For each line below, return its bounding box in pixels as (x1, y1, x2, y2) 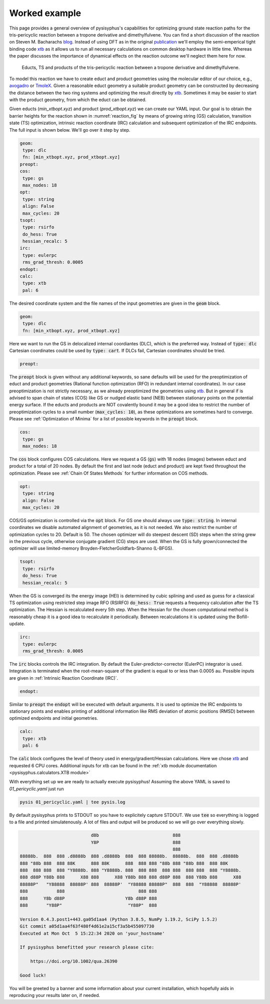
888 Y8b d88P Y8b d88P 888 (19, 895, 157, 901)
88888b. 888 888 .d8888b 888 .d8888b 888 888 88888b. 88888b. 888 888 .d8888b (19, 853, 239, 859)
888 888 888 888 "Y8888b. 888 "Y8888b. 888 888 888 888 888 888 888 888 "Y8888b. (19, 867, 241, 873)
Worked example (9, 8, 81, 19)
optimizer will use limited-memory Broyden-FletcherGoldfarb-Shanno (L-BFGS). (9, 546, 173, 552)
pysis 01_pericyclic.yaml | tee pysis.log (19, 799, 125, 805)
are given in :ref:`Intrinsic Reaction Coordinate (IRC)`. (9, 675, 118, 681)
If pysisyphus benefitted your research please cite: (19, 944, 154, 950)
